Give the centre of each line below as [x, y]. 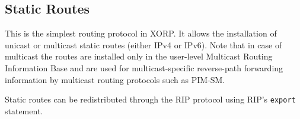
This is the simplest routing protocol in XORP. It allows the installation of [141, 33]
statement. [24, 110]
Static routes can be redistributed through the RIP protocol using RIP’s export [150, 99]
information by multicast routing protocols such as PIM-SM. [115, 79]
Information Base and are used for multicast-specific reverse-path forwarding [144, 67]
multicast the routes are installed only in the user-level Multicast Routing [139, 56]
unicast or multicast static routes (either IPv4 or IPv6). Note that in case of [143, 44]
